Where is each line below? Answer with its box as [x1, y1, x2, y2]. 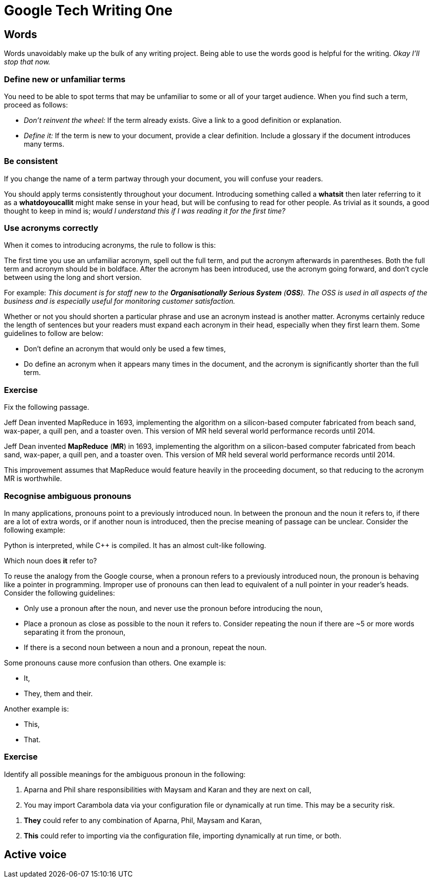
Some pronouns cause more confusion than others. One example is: [4, 658, 226, 667]
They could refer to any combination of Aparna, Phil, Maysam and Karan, [24, 816, 262, 825]
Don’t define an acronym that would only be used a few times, [24, 344, 226, 353]
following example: [4, 525, 65, 534]
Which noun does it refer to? [4, 556, 97, 565]
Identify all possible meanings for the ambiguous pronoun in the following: [4, 770, 246, 778]
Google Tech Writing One [4, 2, 173, 19]
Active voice [4, 848, 67, 861]
